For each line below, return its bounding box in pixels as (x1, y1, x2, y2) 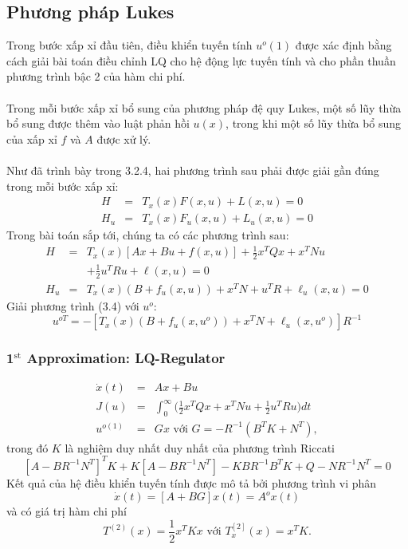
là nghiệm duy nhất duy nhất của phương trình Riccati (65, 439, 335, 456)
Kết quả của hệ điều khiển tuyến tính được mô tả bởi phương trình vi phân (6, 474, 377, 491)
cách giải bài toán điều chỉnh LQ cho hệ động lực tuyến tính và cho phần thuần (6, 52, 396, 69)
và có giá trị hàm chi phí (6, 503, 127, 519)
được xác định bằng (295, 37, 392, 53)
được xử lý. (96, 130, 151, 147)
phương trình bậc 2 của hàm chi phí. (6, 68, 186, 85)
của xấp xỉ (6, 130, 57, 147)
